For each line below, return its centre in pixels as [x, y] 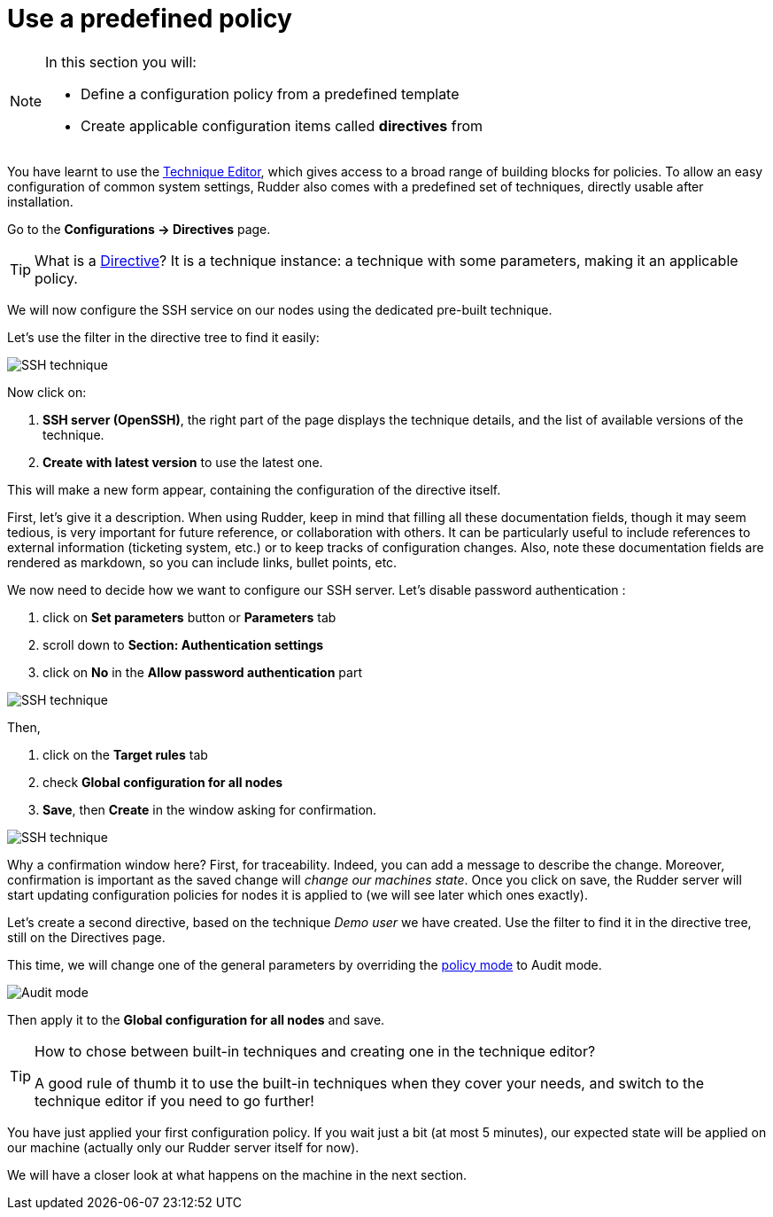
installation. [40, 201]
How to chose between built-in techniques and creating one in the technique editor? [315, 1051]
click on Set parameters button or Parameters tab [189, 617]
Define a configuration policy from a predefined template [270, 94]
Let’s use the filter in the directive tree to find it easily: [163, 337]
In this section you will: [121, 62]
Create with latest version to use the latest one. [183, 462]
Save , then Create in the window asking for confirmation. [210, 809]
